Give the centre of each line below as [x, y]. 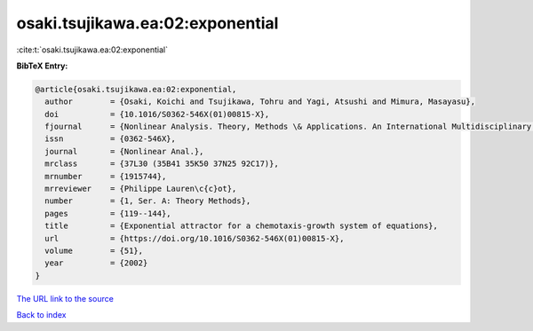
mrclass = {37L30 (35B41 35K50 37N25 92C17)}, [162, 164]
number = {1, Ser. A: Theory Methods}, [148, 201]
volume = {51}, [94, 251]
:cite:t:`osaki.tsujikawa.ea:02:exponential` [92, 50]
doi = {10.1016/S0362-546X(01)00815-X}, [157, 114]
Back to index [41, 315]
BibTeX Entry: [42, 66]
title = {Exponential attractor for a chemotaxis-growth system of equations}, [242, 226]
